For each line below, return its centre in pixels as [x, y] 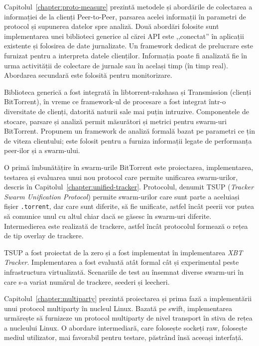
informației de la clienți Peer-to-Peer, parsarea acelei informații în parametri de [125, 16]
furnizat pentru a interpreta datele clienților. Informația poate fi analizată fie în [126, 55]
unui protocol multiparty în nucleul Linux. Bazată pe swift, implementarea [118, 308]
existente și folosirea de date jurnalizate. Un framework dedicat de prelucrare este [129, 46]
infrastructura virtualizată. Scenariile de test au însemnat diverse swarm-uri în [124, 271]
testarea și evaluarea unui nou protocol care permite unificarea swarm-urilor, [121, 177]
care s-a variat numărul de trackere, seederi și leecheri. [87, 281]
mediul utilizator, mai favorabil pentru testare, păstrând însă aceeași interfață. [124, 337]
